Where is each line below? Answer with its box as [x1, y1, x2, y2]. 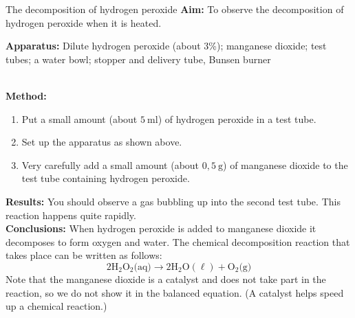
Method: [6, 88, 47, 102]
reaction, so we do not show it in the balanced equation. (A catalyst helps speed [6, 285, 344, 299]
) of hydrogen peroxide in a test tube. [158, 111, 316, 126]
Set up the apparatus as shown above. [21, 135, 182, 149]
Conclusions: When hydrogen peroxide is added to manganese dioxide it [6, 221, 316, 236]
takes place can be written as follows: [6, 248, 162, 262]
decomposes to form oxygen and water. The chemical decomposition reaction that [6, 234, 350, 249]
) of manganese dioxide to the [223, 157, 348, 172]
